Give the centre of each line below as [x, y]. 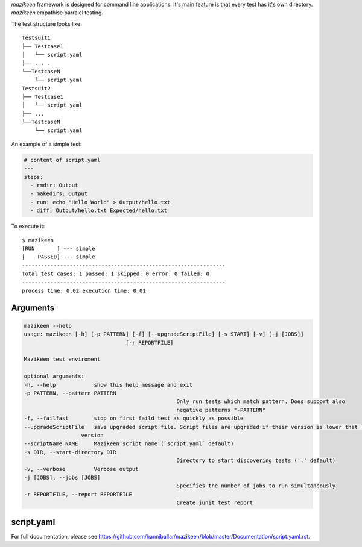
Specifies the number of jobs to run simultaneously [256, 486]
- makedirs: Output [59, 194]
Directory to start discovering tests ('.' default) [256, 461]
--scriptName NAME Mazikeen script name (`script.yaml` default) [129, 444]
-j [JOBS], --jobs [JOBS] [62, 477]
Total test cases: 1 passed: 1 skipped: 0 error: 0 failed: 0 [116, 274]
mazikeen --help [48, 326]
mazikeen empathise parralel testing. [57, 13]
